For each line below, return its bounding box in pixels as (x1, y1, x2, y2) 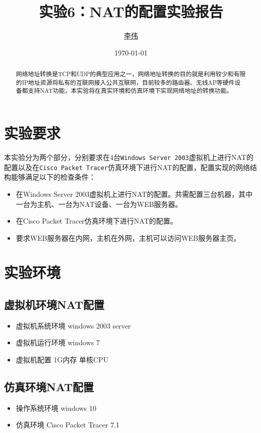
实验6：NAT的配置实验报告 (39, 1, 223, 22)
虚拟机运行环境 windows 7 (16, 337, 100, 348)
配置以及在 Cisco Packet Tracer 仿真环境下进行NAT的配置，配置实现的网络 (4, 161, 250, 172)
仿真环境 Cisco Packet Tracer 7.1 (16, 419, 120, 430)
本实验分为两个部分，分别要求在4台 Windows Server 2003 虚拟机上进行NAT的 (4, 152, 253, 163)
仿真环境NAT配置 (4, 379, 94, 395)
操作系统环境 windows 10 (16, 402, 96, 413)
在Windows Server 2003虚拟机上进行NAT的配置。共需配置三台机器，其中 (16, 188, 253, 199)
